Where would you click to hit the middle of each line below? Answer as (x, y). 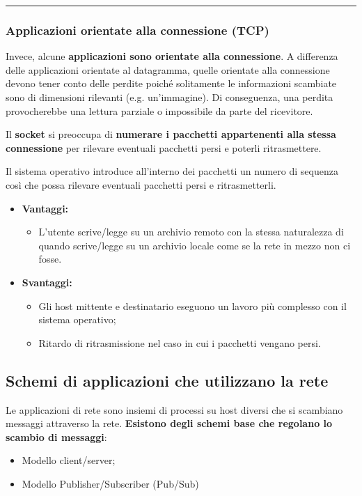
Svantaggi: (47, 282)
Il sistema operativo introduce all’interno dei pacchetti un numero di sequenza (172, 171)
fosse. (50, 259)
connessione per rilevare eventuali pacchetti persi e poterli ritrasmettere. (164, 147)
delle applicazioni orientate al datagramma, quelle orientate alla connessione (168, 69)
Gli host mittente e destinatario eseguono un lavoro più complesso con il (192, 305)
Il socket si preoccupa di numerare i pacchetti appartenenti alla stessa (171, 134)
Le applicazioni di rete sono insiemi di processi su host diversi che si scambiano (174, 409)
